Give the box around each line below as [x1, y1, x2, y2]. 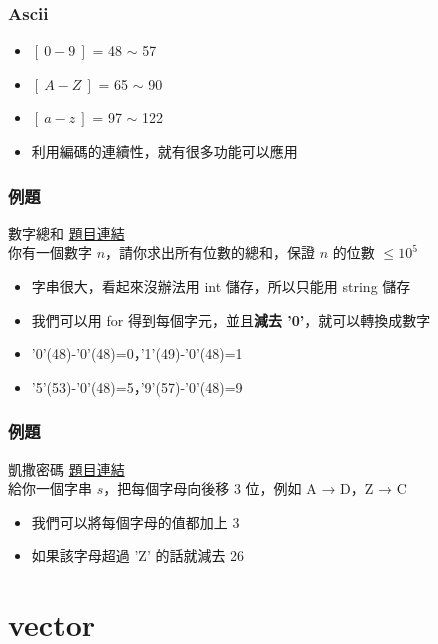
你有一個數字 [8, 242, 92, 263]
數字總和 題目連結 [8, 222, 125, 243]
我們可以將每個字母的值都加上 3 [31, 511, 240, 532]
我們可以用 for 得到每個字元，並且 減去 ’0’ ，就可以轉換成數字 [31, 309, 431, 330]
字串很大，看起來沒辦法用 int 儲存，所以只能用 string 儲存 [31, 276, 411, 296]
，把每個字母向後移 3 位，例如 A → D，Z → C [103, 478, 407, 499]
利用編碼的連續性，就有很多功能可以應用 [31, 141, 298, 161]
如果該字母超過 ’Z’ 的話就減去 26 [31, 545, 245, 566]
